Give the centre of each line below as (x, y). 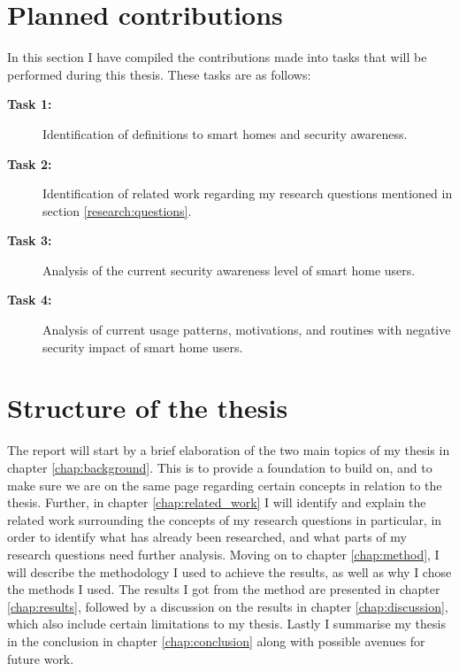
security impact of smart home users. (143, 347)
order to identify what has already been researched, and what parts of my (207, 537)
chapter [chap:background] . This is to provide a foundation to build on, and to (220, 467)
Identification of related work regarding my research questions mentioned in (248, 193)
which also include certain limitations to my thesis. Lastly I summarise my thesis (226, 624)
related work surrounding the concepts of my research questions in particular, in (225, 519)
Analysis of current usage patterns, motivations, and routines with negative (247, 330)
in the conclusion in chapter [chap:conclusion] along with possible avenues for (216, 640)
